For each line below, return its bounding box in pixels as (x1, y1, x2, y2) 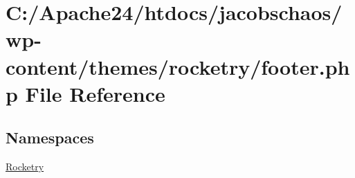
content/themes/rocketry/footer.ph (6, 52, 350, 80)
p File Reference (6, 79, 165, 107)
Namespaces (6, 127, 94, 148)
